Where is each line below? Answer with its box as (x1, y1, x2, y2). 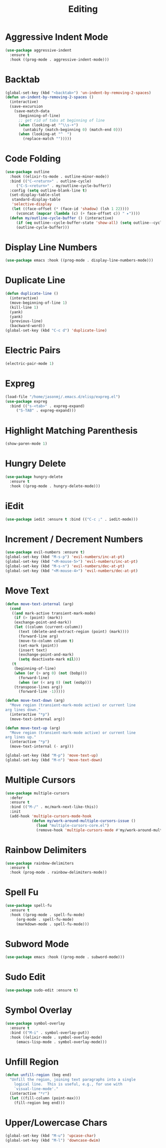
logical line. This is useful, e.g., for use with (14, 1082, 123, 1087)
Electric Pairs (5, 345, 61, 356)
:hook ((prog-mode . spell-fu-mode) (9, 912, 85, 917)
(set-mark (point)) (18, 643, 58, 648)
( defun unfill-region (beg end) (5, 1073, 72, 1078)
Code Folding (5, 153, 61, 164)
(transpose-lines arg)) (14, 684, 63, 689)
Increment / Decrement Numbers (5, 534, 143, 544)
